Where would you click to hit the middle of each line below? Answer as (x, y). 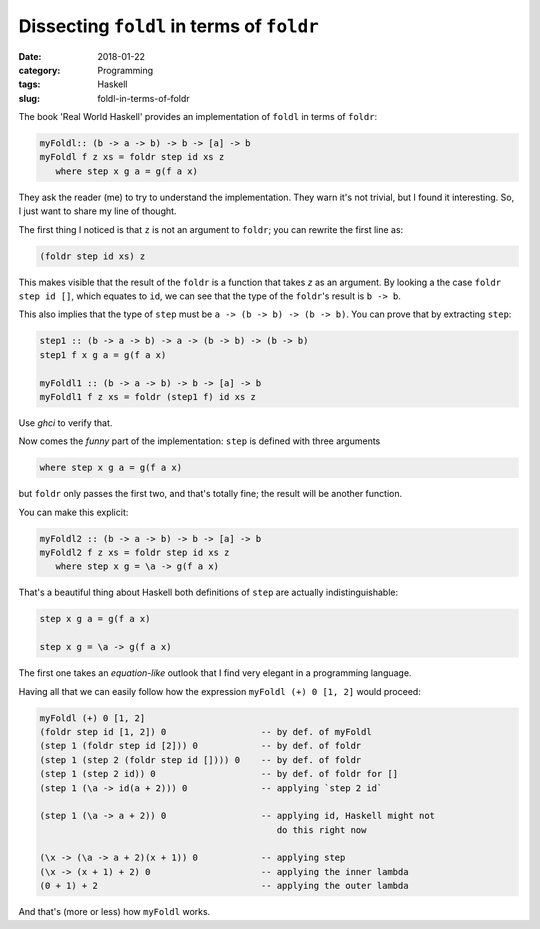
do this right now (321, 829)
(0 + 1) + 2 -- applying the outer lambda (224, 886)
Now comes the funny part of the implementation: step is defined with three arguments (199, 441)
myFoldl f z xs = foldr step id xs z (132, 157)
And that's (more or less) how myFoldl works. (114, 912)
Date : (30, 56)
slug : (29, 98)
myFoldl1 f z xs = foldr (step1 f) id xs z (148, 396)
